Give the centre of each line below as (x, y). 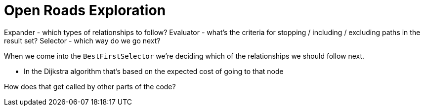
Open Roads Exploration (85, 10)
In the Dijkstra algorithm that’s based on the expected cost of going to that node (154, 71)
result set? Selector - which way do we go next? (82, 40)
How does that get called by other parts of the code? (90, 86)
